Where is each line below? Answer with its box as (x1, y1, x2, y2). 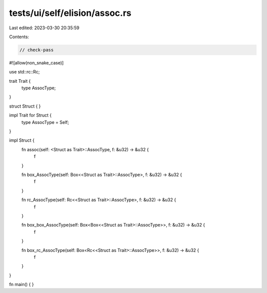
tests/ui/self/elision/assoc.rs (9, 7, 132, 18)
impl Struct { (9, 137, 35, 143)
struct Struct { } (9, 103, 41, 109)
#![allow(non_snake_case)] (9, 59, 64, 65)
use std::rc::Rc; (9, 69, 40, 75)
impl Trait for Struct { (9, 112, 52, 118)
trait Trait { (9, 78, 31, 84)
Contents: (9, 34, 29, 40)
